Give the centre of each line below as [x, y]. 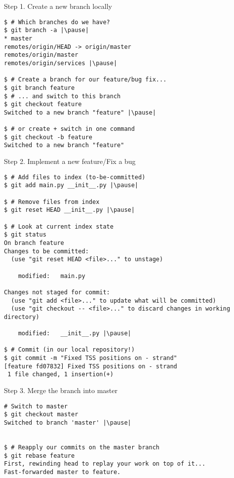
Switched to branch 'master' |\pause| [68, 423]
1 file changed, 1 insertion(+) [60, 375]
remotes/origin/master [41, 55]
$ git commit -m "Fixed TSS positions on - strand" [91, 358]
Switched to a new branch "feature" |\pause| [80, 112]
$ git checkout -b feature [48, 137]
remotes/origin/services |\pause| [61, 63]
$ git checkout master [41, 415]
